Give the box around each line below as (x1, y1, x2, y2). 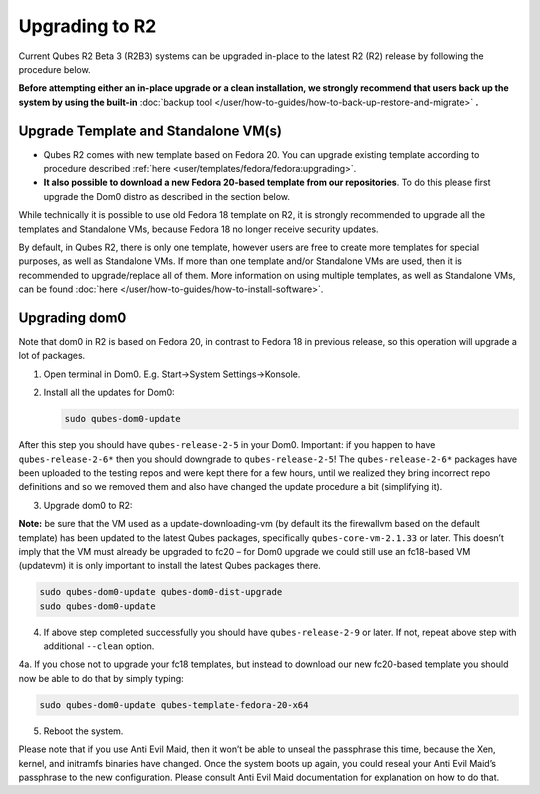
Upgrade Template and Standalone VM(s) (18, 122, 282, 139)
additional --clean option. (43, 640, 155, 652)
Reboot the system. (43, 725, 124, 737)
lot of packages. (18, 350, 86, 362)
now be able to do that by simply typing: (18, 672, 184, 684)
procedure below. (18, 63, 91, 75)
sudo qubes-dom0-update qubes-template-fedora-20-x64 (39, 699, 309, 710)
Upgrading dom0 (18, 309, 127, 326)
